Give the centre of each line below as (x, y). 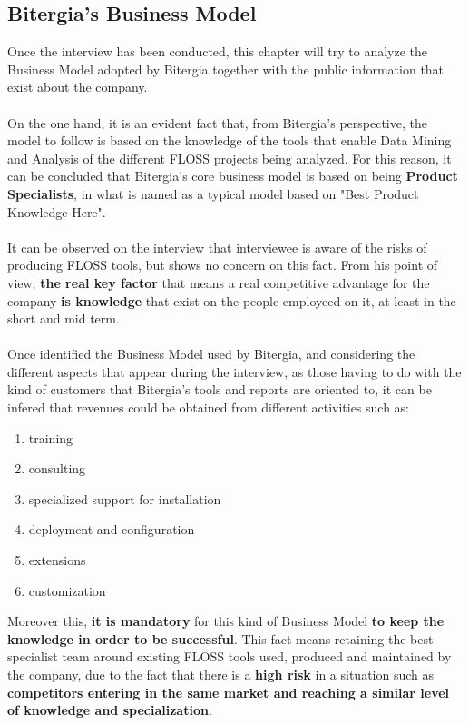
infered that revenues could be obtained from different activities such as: (209, 407)
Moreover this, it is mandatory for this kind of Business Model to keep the (226, 621)
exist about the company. (78, 87)
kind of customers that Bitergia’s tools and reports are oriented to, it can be (220, 389)
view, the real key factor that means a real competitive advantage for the (219, 282)
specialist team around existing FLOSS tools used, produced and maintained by (230, 656)
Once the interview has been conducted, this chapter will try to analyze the (218, 51)
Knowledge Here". (57, 211)
